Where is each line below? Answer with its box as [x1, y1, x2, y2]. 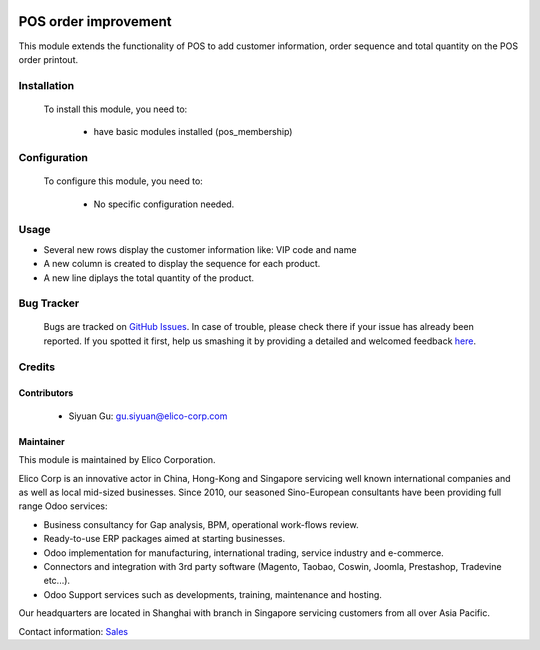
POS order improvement [18, 13, 172, 30]
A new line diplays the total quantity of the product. [43, 271, 255, 284]
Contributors [18, 387, 74, 399]
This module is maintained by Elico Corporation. [18, 454, 216, 466]
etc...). [43, 575, 70, 587]
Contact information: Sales [18, 625, 129, 637]
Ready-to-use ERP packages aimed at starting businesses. [43, 533, 286, 545]
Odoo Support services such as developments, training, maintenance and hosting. [43, 588, 382, 600]
